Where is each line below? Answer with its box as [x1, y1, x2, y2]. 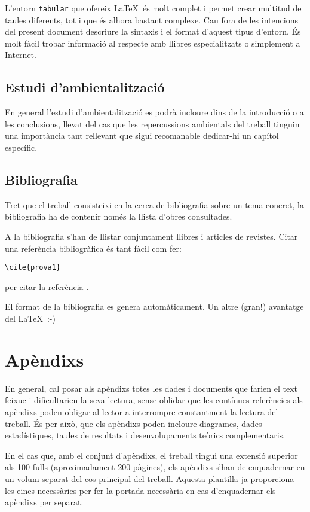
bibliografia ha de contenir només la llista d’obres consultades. [5, 210, 232, 223]
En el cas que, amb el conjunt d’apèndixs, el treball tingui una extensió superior [5, 449, 298, 461]
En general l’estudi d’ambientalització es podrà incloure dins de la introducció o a [5, 106, 304, 118]
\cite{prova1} [5, 263, 61, 272]
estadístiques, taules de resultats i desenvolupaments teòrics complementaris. [5, 429, 286, 441]
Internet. [5, 48, 36, 61]
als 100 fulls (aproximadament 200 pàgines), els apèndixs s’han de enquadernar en [5, 461, 305, 473]
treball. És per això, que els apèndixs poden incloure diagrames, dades [5, 417, 262, 429]
